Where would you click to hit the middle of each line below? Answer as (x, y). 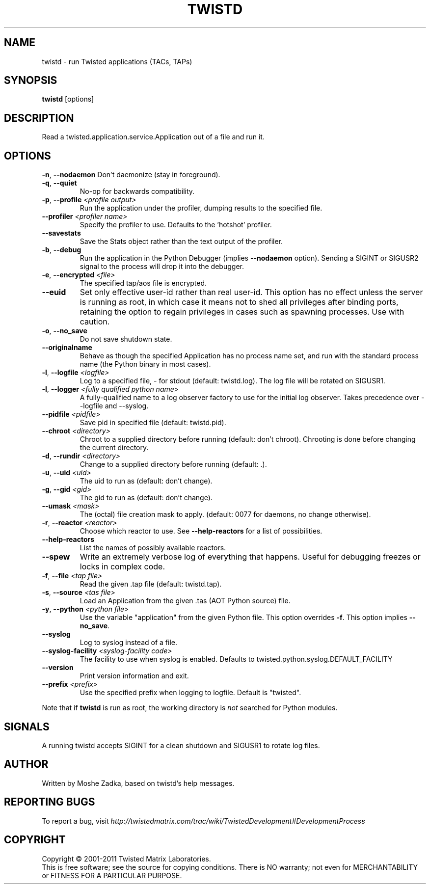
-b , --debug (62, 250)
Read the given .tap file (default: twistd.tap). (151, 584)
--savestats (61, 233)
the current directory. (114, 448)
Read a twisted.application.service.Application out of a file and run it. (153, 137)
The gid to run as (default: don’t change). (146, 498)
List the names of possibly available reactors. (153, 548)
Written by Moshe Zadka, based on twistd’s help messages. (138, 783)
